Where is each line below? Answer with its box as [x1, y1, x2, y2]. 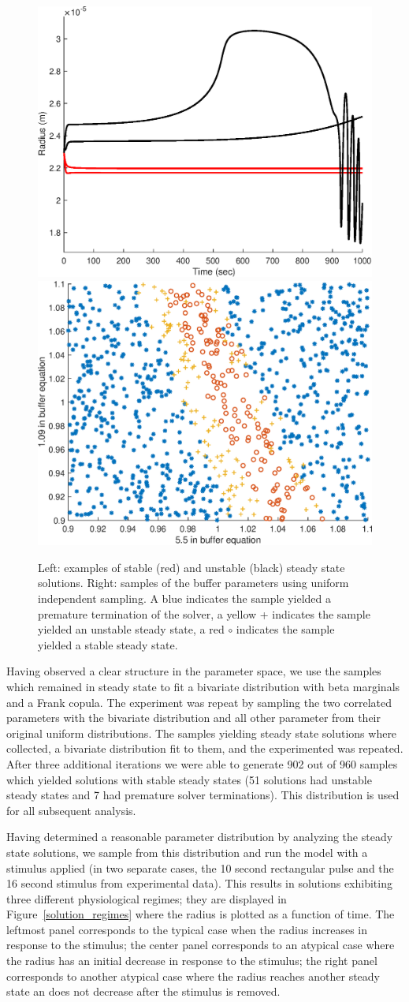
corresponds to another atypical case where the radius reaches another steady [6, 967, 380, 984]
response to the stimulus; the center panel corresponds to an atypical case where [6, 937, 395, 953]
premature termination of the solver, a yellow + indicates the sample [38, 605, 370, 622]
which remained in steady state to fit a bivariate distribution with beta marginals [6, 678, 400, 694]
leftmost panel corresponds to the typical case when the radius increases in [6, 921, 367, 937]
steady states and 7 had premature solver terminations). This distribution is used [6, 787, 400, 803]
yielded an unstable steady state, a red [38, 621, 225, 637]
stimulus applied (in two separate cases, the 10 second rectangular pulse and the [6, 859, 394, 876]
